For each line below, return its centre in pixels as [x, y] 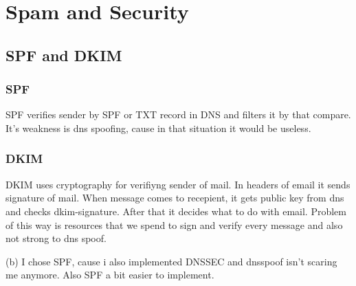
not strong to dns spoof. [56, 238]
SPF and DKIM [64, 55]
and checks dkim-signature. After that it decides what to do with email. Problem [176, 211]
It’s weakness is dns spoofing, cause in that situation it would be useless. [158, 128]
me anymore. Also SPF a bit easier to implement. [110, 275]
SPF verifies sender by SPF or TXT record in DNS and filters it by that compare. [178, 114]
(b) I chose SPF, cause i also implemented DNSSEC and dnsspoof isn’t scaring [171, 261]
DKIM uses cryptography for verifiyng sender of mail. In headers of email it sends [178, 184]
